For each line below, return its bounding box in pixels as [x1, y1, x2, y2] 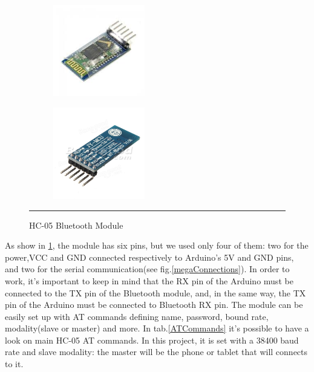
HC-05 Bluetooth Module [29, 218, 123, 231]
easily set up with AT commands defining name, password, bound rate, [5, 310, 269, 322]
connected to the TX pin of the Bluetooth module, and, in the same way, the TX [5, 286, 306, 299]
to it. [5, 357, 24, 370]
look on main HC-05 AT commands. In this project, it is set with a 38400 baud [5, 333, 299, 346]
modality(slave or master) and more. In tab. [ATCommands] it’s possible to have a [5, 322, 309, 334]
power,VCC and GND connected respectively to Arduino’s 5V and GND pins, [5, 250, 294, 263]
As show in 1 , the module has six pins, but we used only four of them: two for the [5, 239, 309, 252]
